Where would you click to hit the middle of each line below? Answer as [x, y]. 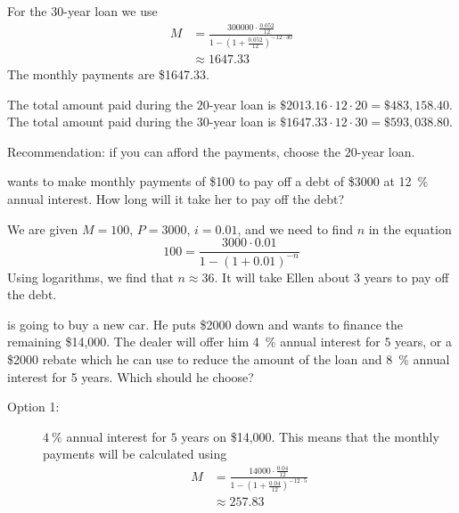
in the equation [410, 228]
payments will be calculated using [135, 454]
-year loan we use [111, 11]
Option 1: [33, 407]
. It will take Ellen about [282, 277]
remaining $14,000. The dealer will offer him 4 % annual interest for [194, 342]
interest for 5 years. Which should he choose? [131, 376]
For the [27, 11]
